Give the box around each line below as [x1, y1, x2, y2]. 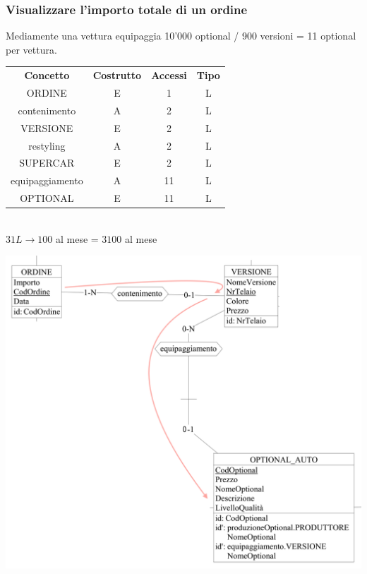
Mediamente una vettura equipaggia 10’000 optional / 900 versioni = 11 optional [6, 28, 356, 43]
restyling [28, 138, 66, 153]
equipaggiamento [11, 173, 83, 188]
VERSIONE [20, 120, 73, 135]
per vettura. [6, 42, 57, 56]
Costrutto [92, 68, 142, 83]
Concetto [24, 68, 70, 83]
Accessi [151, 68, 187, 83]
